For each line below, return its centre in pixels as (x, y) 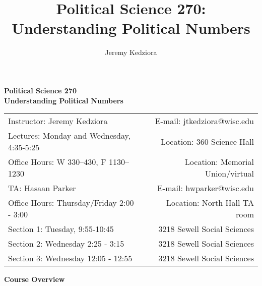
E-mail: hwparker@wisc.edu (206, 188)
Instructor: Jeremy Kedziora (58, 121)
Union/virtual (230, 174)
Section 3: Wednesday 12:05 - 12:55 (70, 258)
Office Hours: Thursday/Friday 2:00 (71, 203)
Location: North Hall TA (210, 203)
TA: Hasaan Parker (42, 188)
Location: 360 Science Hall (207, 141)
